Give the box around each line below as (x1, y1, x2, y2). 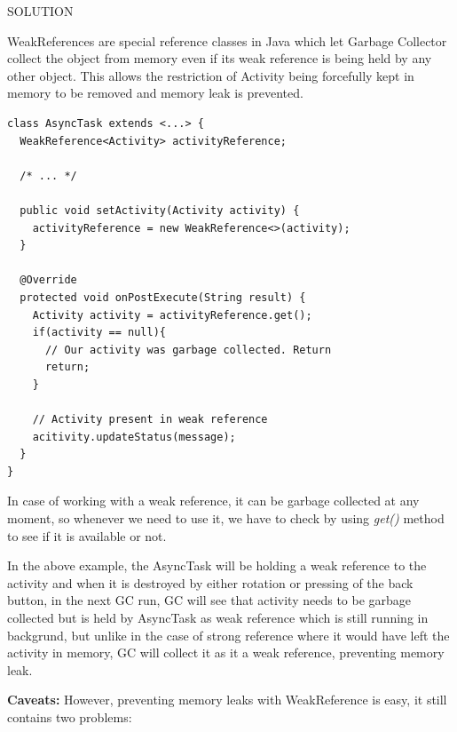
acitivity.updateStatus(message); (32, 430, 236, 443)
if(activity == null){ (32, 326, 166, 339)
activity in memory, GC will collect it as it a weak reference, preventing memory (7, 643, 445, 662)
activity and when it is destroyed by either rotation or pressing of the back (7, 573, 414, 592)
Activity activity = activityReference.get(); (32, 308, 312, 322)
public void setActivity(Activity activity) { (20, 203, 300, 217)
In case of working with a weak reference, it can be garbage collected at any (7, 491, 420, 510)
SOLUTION (7, 2, 74, 20)
